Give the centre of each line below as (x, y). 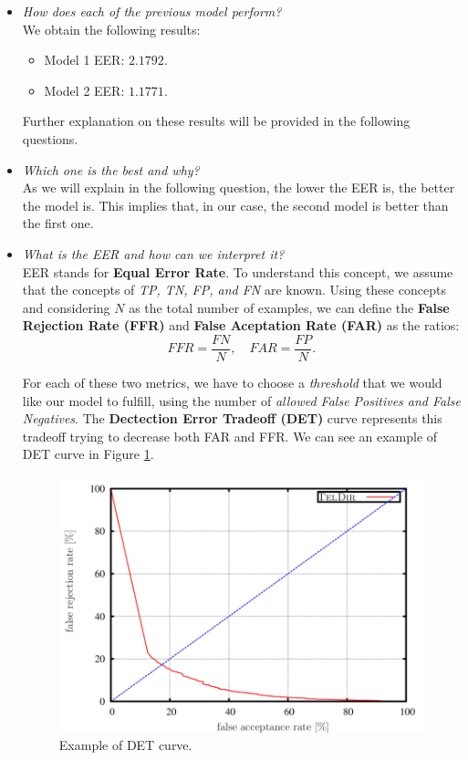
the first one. (58, 223)
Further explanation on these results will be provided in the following (216, 121)
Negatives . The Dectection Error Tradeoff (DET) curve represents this (232, 418)
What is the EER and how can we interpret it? (153, 253)
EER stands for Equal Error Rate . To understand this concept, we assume (238, 271)
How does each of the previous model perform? (152, 11)
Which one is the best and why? (111, 169)
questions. (50, 138)
